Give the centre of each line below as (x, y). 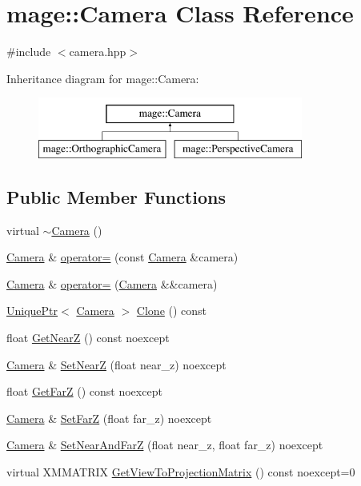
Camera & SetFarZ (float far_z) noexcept (109, 418)
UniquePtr (32, 311)
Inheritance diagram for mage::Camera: (103, 78)
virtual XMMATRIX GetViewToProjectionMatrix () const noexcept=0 (181, 472)
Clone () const (172, 311)
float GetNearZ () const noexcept (88, 338)
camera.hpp (98, 52)
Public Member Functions (116, 196)
